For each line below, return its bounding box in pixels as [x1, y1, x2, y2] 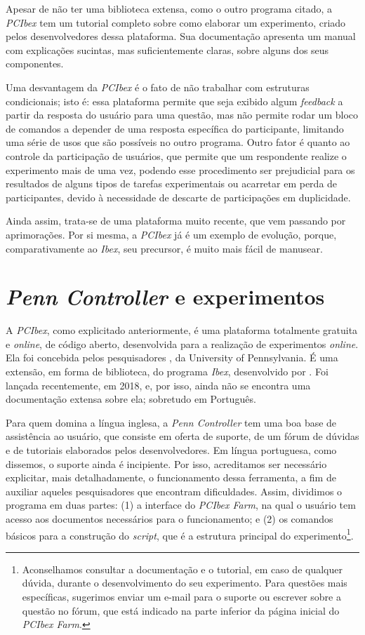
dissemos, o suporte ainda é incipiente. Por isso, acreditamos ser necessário [6, 456, 327, 471]
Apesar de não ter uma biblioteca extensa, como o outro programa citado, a [6, 1, 333, 15]
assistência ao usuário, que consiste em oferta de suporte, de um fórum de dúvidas [6, 429, 359, 443]
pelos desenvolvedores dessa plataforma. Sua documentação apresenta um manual [6, 29, 356, 44]
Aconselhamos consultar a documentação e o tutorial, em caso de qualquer [22, 561, 343, 576]
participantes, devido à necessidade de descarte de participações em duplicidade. [6, 189, 351, 204]
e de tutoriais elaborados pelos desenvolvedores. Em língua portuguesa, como [6, 442, 337, 457]
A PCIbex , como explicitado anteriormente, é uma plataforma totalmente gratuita [6, 323, 358, 337]
